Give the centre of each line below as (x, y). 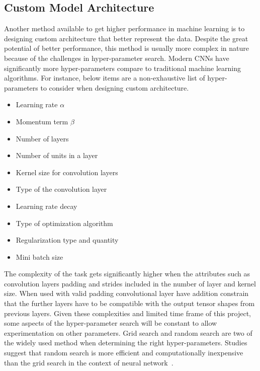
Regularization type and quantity (67, 240)
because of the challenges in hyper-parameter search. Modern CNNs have (117, 58)
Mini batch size (39, 256)
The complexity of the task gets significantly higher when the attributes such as (127, 274)
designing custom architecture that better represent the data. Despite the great (126, 38)
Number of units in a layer (57, 155)
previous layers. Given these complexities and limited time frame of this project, (128, 313)
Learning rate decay (47, 206)
